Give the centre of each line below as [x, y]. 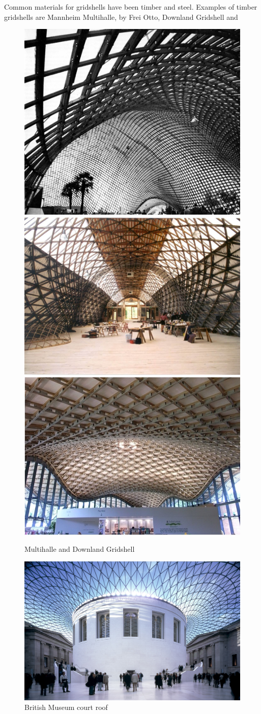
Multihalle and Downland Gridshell [80, 549]
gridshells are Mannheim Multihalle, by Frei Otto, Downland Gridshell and [121, 17]
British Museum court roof [66, 707]
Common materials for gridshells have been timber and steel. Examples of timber [131, 7]
